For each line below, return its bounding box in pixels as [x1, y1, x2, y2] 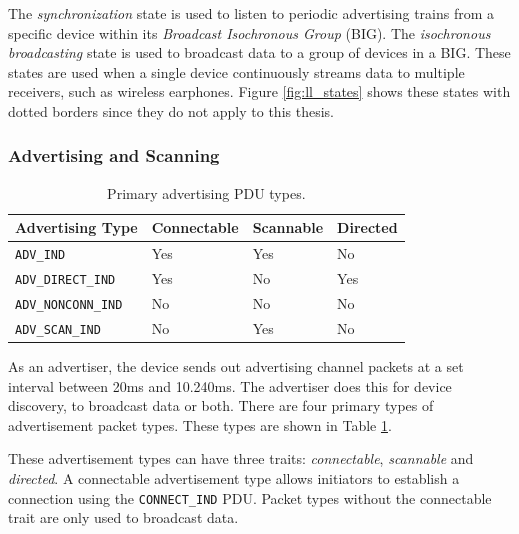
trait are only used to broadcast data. [8, 507, 239, 528]
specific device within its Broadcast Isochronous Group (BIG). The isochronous [8, 22, 491, 43]
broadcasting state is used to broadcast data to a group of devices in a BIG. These [8, 42, 511, 63]
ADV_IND [15, 248, 66, 263]
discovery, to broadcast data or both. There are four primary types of [8, 395, 434, 416]
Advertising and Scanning [8, 143, 220, 168]
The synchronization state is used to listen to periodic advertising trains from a [8, 3, 495, 23]
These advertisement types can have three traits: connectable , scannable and [8, 448, 474, 469]
